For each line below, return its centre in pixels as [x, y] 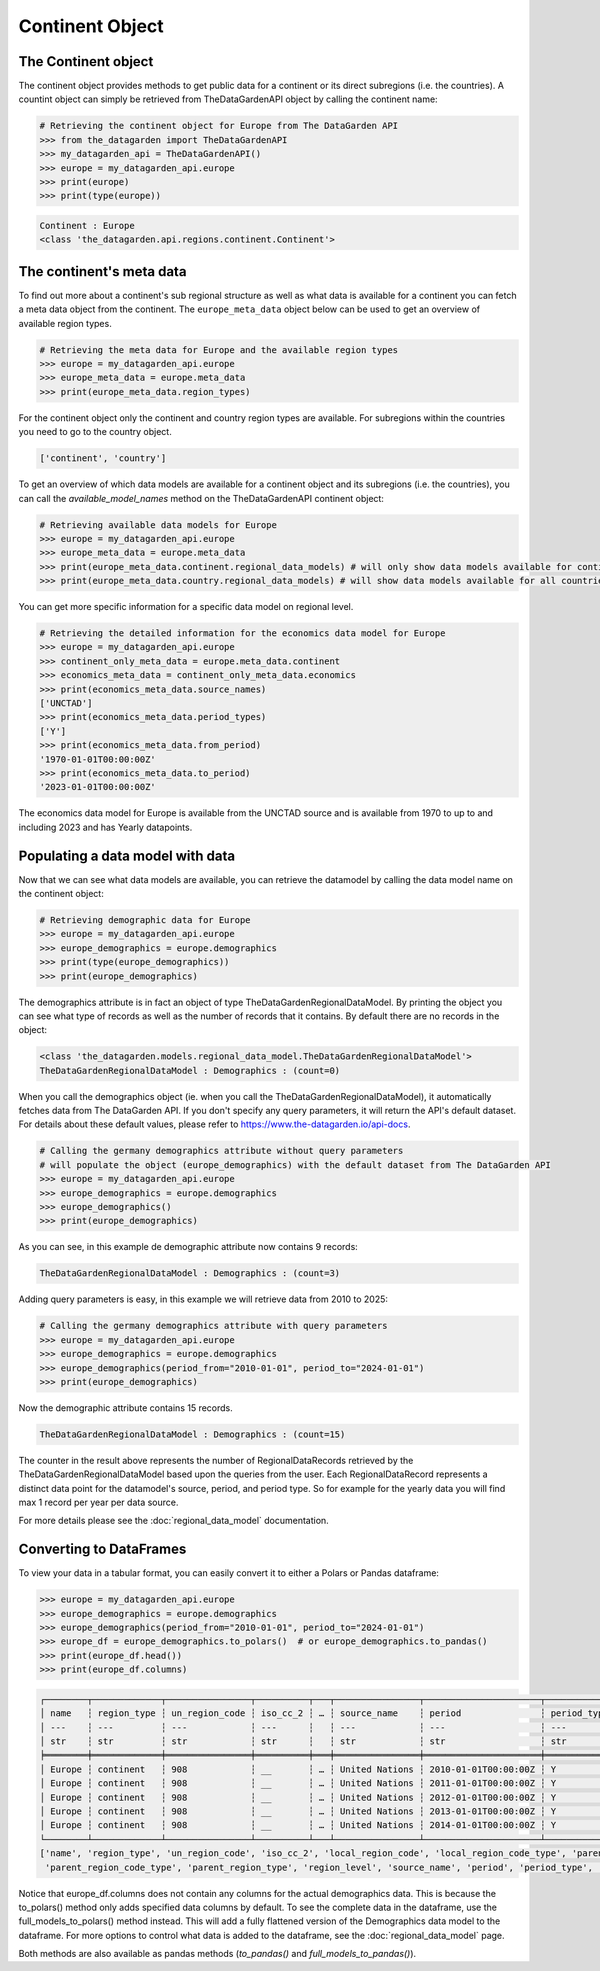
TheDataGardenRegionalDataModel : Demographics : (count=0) [190, 1070]
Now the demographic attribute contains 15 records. [126, 1407]
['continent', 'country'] [103, 458]
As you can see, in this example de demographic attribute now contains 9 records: [188, 1247]
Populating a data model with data [126, 855]
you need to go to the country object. [95, 432]
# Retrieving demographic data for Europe [145, 920]
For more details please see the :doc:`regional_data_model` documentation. [173, 1521]
